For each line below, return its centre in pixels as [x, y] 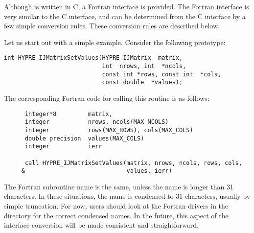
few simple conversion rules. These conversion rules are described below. [112, 26]
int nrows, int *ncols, [144, 66]
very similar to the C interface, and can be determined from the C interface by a [125, 16]
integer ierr [63, 147]
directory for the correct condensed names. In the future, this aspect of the [116, 215]
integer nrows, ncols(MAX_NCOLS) [97, 122]
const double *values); [142, 82]
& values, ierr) [97, 171]
